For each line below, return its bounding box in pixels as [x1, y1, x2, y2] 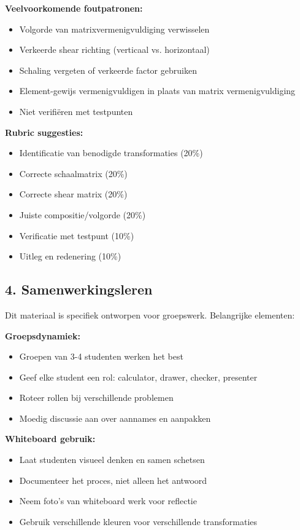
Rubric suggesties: [5, 125, 83, 138]
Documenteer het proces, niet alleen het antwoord [19, 473, 207, 486]
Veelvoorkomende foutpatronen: [5, 2, 143, 14]
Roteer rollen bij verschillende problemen [19, 391, 174, 404]
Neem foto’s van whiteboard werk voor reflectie [19, 494, 197, 507]
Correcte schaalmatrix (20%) [19, 167, 128, 180]
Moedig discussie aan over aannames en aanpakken [19, 411, 211, 424]
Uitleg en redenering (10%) [19, 250, 121, 263]
